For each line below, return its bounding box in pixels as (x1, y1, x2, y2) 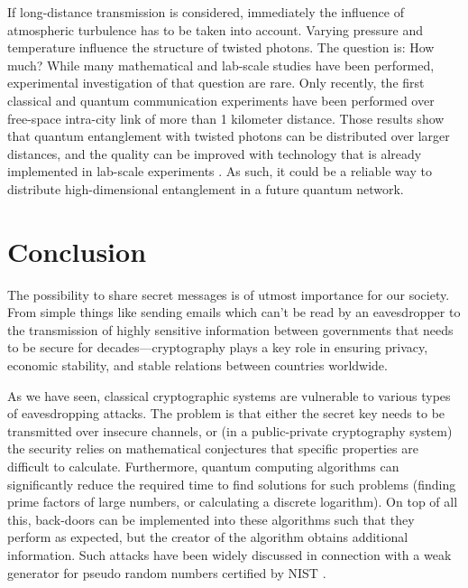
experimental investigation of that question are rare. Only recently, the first (7, 73, 425, 92)
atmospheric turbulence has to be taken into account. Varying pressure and (7, 20, 423, 39)
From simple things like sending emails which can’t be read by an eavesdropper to (7, 303, 461, 322)
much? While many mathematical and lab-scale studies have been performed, (7, 55, 435, 74)
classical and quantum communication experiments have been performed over (7, 90, 435, 109)
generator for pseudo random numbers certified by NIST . (7, 563, 326, 582)
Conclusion (7, 232, 147, 269)
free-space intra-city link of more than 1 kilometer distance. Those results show (7, 108, 445, 127)
